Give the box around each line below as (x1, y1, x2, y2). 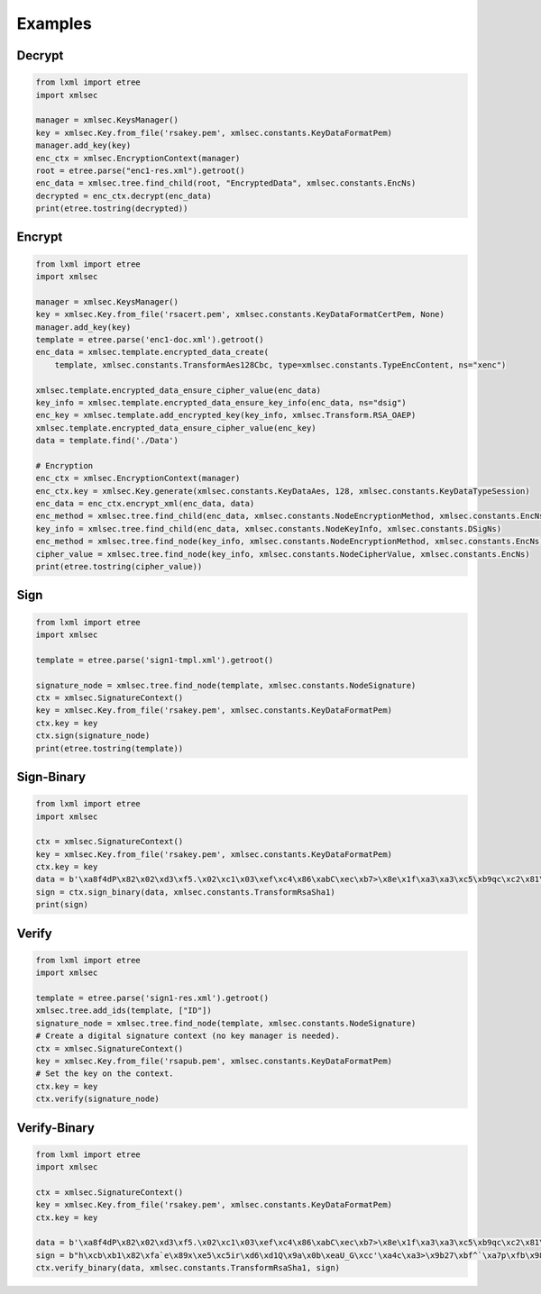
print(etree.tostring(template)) (35, 743, 184, 753)
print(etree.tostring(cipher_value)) (35, 561, 203, 572)
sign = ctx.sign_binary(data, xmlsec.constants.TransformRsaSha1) (35, 887, 335, 897)
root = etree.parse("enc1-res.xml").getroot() (35, 165, 245, 176)
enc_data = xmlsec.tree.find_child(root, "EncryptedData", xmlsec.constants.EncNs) (35, 178, 417, 188)
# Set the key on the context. (35, 1069, 175, 1079)
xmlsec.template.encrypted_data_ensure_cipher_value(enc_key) (35, 423, 316, 433)
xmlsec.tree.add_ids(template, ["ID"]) (35, 1006, 212, 1016)
